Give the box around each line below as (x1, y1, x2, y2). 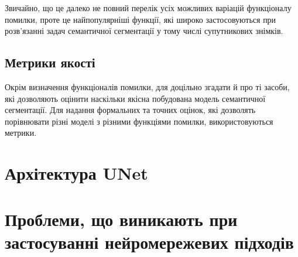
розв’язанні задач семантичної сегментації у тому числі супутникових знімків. (5, 25, 283, 37)
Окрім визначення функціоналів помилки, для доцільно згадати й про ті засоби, (5, 80, 290, 92)
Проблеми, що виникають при (5, 207, 238, 231)
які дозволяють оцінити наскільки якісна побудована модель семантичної (5, 92, 266, 104)
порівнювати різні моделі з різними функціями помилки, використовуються (5, 115, 273, 127)
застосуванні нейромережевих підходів (5, 229, 294, 253)
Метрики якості (5, 53, 95, 71)
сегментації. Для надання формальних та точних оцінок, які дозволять (5, 104, 256, 116)
